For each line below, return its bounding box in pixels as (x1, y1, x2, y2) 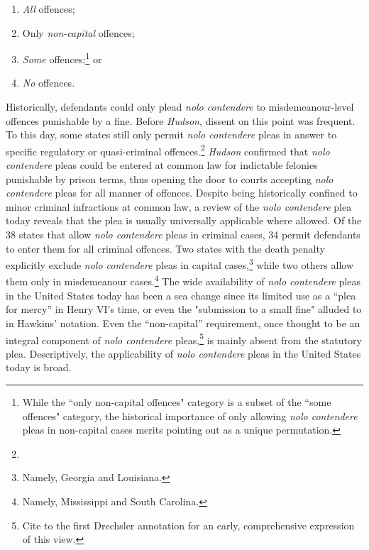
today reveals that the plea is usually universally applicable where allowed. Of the (6, 213, 362, 228)
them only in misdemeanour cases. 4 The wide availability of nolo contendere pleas (6, 272, 361, 289)
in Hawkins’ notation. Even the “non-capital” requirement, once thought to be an (6, 315, 360, 330)
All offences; (22, 1, 75, 16)
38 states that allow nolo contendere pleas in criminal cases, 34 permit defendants (6, 227, 360, 242)
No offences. (22, 75, 75, 90)
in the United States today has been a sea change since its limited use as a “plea (6, 287, 356, 302)
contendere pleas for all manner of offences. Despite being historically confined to (6, 185, 358, 200)
